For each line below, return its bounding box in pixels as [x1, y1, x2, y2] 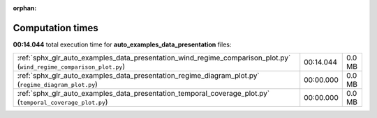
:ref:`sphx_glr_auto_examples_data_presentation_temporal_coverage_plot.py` [17, 89, 270, 99]
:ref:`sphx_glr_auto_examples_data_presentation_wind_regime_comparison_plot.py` [17, 53, 291, 62]
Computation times [13, 22, 98, 34]
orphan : [13, 4, 37, 12]
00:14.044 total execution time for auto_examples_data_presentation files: [13, 40, 232, 49]
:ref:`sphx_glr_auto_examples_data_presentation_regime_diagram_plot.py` [17, 71, 260, 81]
